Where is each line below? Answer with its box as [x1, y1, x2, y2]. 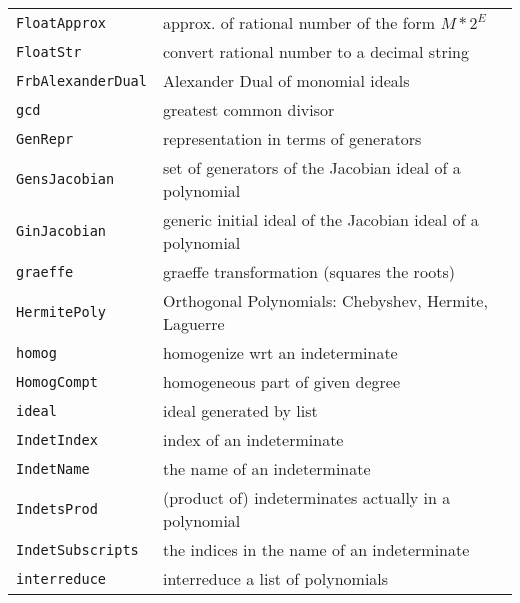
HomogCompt [16, 373, 98, 390]
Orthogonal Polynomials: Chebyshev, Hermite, [162, 289, 488, 312]
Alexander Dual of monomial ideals [162, 69, 410, 92]
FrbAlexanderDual [16, 72, 147, 89]
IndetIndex [16, 431, 98, 448]
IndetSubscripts [16, 541, 139, 558]
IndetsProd [16, 501, 98, 517]
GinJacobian [16, 223, 107, 239]
